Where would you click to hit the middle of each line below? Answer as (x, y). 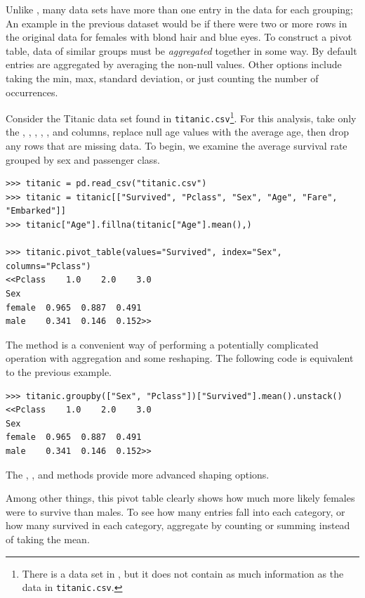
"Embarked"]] (36, 211)
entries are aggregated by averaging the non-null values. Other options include (174, 64)
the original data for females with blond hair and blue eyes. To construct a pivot (179, 37)
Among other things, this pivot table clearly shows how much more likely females (180, 498)
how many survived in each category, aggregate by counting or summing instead (178, 525)
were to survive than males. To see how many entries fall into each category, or (175, 511)
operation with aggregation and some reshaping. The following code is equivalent (180, 358)
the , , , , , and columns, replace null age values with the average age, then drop (178, 132)
